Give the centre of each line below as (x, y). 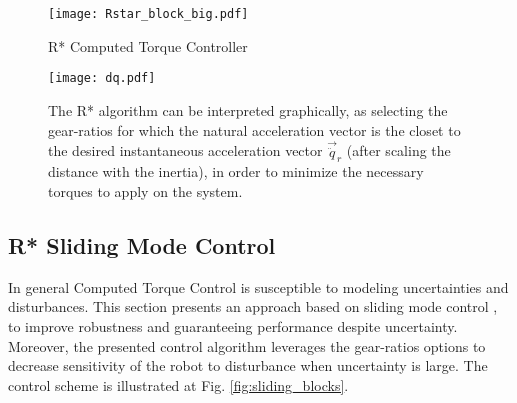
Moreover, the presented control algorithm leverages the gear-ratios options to (247, 345)
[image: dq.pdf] (102, 78)
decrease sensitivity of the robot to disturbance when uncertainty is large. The (248, 365)
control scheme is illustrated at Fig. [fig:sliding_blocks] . (178, 384)
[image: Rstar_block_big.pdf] (148, 14)
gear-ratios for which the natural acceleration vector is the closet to (254, 129)
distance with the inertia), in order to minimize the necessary (236, 171)
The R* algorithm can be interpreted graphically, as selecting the (248, 109)
